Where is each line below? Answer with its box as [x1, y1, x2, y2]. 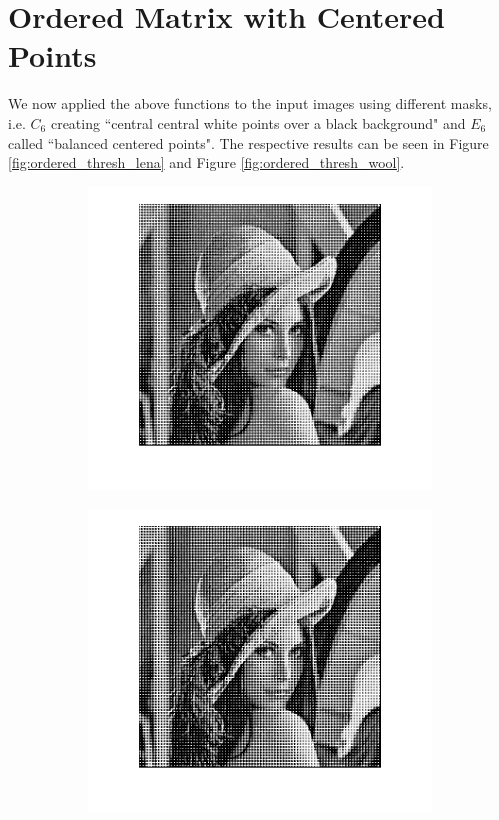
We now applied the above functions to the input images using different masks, [8, 93, 492, 114]
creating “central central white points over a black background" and [50, 112, 466, 133]
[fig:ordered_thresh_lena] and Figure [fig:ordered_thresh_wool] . [8, 152, 405, 173]
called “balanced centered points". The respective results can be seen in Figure [8, 132, 489, 153]
